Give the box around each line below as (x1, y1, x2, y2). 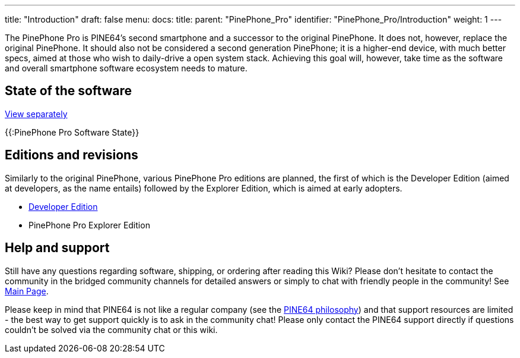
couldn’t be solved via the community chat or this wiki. (5, 324, 218, 335)
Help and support (5, 240, 110, 256)
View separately (5, 108, 68, 119)
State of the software (5, 83, 132, 99)
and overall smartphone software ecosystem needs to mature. (5, 63, 248, 73)
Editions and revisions (5, 147, 138, 163)
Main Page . (5, 285, 49, 296)
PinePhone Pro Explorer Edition (28, 219, 150, 230)
